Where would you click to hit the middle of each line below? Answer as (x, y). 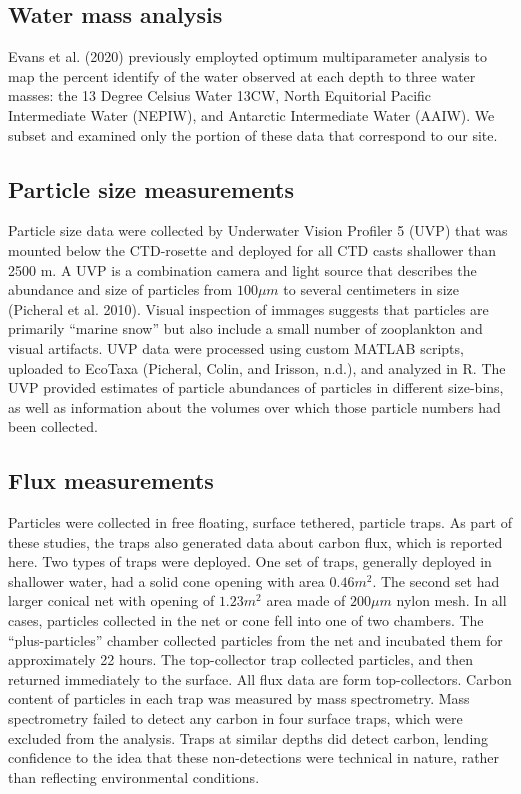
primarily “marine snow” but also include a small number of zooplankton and (245, 328)
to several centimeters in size (371, 289)
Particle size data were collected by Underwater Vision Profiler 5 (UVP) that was (258, 230)
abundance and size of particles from (120, 289)
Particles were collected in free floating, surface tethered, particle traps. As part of (260, 522)
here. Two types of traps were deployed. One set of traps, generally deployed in (250, 561)
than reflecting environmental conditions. (134, 776)
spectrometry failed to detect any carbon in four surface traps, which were (235, 718)
